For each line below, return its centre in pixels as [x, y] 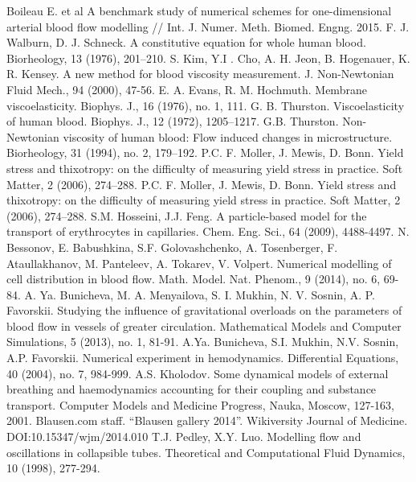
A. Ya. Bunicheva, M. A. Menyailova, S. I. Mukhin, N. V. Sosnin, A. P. [200, 294]
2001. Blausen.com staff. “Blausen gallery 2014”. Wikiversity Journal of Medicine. [207, 420]
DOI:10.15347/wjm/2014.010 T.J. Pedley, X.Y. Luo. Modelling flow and [184, 437]
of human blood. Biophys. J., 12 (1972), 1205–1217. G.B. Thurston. [173, 121]
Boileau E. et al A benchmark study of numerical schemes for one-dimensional [199, 10]
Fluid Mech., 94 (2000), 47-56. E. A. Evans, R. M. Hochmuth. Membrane [187, 89]
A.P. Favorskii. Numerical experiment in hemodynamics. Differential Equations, [203, 358]
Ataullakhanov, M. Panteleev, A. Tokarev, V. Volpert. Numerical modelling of [199, 263]
